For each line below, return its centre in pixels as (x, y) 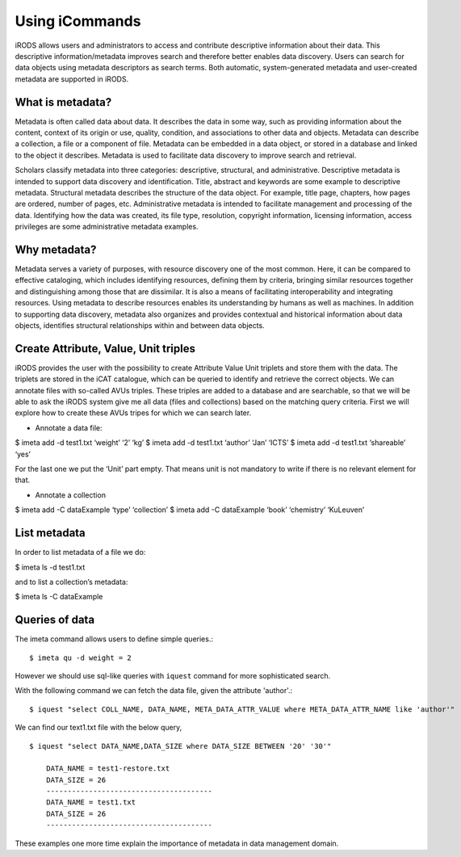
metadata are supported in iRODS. (72, 79)
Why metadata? (56, 249)
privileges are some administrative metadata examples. (107, 227)
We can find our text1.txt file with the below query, (98, 728)
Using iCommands (78, 21)
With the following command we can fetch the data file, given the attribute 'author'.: (154, 691)
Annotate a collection (71, 495)
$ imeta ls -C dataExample (59, 597)
